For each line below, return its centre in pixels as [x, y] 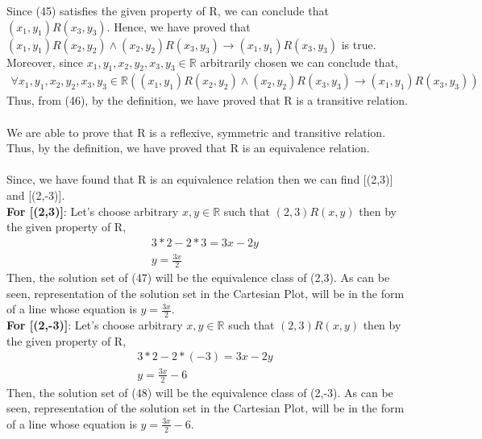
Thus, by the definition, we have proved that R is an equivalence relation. [188, 148]
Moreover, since [45, 62]
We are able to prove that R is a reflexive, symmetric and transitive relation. [196, 132]
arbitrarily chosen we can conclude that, [299, 62]
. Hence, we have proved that [179, 26]
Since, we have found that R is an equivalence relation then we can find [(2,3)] [200, 179]
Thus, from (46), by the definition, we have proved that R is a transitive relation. [207, 100]
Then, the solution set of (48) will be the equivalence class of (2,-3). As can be [200, 392]
